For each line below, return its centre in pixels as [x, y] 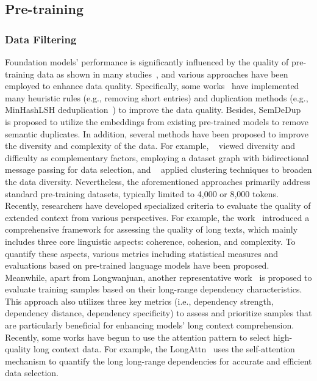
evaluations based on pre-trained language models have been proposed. [137, 265]
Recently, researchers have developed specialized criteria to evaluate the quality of [158, 205]
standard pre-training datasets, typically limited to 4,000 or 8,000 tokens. [142, 193]
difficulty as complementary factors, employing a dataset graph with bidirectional [157, 157]
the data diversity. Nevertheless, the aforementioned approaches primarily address [158, 181]
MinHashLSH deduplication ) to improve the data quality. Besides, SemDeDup [153, 110]
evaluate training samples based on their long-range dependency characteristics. [154, 289]
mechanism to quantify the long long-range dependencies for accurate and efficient [158, 361]
